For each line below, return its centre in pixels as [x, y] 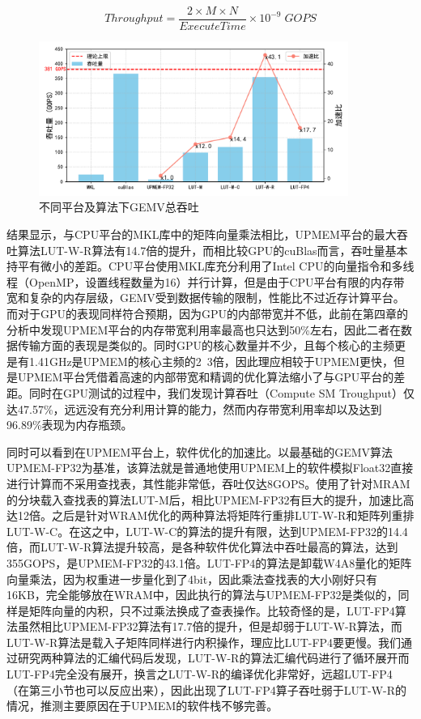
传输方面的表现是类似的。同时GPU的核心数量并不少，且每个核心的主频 [206, 345]
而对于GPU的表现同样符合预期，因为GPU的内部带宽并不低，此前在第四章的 [208, 314]
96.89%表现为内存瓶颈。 [70, 425]
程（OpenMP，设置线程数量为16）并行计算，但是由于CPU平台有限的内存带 [206, 281]
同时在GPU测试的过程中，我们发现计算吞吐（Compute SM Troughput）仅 [221, 392]
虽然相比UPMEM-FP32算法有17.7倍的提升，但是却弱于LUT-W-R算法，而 [210, 626]
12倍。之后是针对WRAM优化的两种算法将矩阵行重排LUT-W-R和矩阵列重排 [216, 515]
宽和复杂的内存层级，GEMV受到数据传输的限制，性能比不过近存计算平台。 [206, 298]
